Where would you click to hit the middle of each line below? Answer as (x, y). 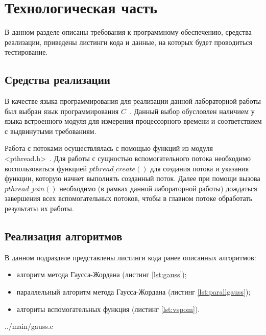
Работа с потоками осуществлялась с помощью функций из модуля (109, 148)
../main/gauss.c (29, 326)
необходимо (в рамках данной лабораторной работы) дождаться (158, 188)
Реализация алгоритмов (64, 236)
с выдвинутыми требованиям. (51, 131)
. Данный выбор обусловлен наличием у (192, 111)
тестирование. (26, 52)
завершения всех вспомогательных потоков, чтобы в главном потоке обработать (128, 198)
